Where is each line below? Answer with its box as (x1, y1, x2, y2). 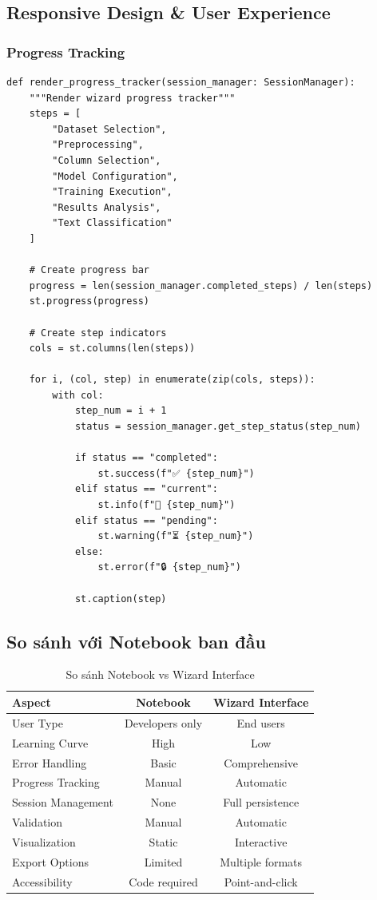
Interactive (235, 833, 288, 850)
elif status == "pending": (74, 514, 218, 526)
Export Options (12, 853, 89, 870)
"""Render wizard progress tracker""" (29, 92, 236, 104)
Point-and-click (224, 873, 298, 890)
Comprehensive (224, 754, 299, 771)
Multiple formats (220, 853, 303, 870)
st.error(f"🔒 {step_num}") (97, 561, 241, 573)
